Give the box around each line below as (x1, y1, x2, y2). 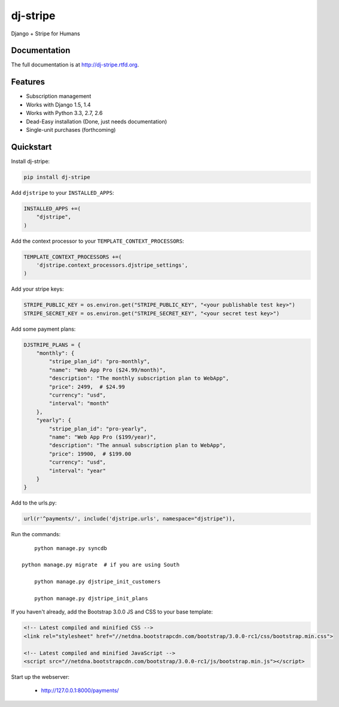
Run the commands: (11, 531, 61, 538)
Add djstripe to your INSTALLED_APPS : (11, 189, 114, 196)
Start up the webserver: (11, 673, 70, 680)
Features (11, 77, 45, 87)
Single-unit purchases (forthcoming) (26, 126, 116, 133)
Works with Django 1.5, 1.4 (26, 101, 91, 108)
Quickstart (11, 141, 52, 152)
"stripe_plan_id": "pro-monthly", (49, 358, 150, 365)
